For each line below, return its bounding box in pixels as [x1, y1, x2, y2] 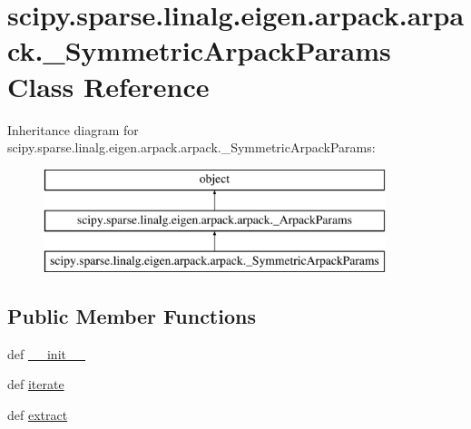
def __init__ [7, 344, 85, 363]
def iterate [7, 375, 64, 394]
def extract [7, 405, 68, 424]
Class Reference [7, 67, 210, 104]
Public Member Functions [7, 302, 256, 330]
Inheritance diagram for [7, 120, 139, 139]
